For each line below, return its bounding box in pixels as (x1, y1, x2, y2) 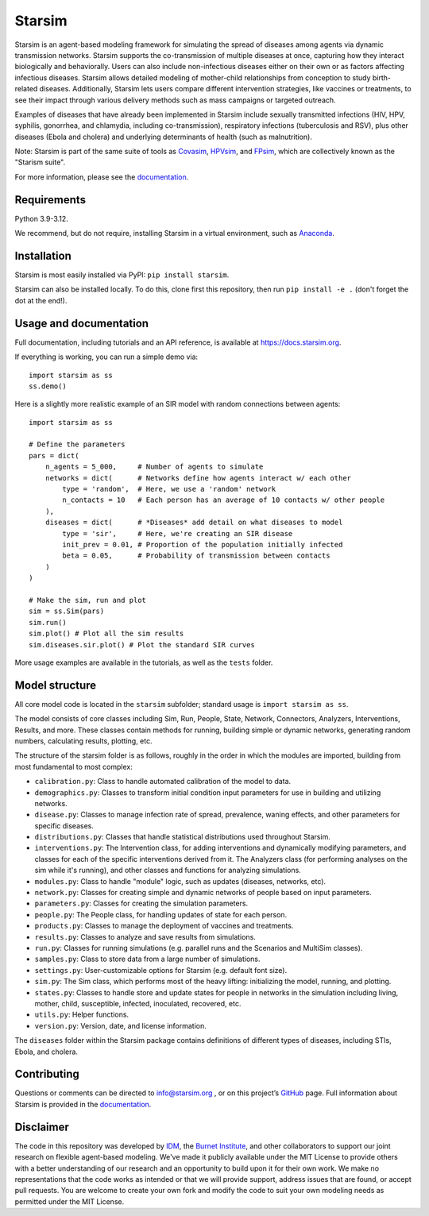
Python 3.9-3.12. (14, 214, 69, 223)
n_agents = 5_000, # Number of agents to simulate (44, 462, 264, 472)
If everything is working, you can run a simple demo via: (14, 352, 199, 361)
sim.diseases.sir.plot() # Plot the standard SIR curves (29, 640, 256, 649)
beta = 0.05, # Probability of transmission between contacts (62, 551, 330, 560)
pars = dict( (29, 451, 79, 460)
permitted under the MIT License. (14, 1196, 125, 1206)
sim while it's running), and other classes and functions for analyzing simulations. (34, 866, 301, 875)
